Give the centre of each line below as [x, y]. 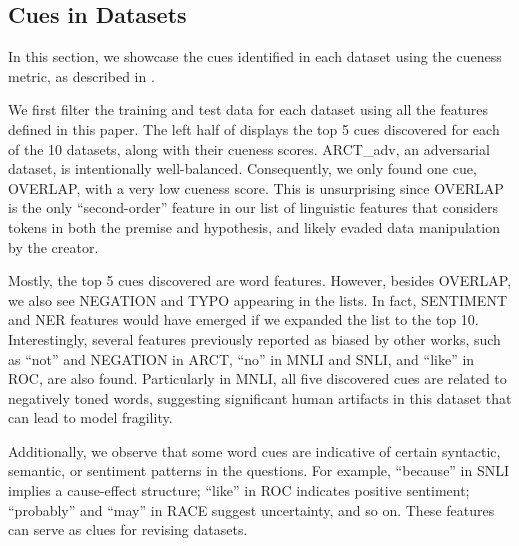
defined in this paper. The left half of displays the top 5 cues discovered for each [254, 128]
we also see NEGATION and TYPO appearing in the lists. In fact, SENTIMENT [257, 299]
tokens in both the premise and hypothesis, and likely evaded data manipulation [254, 226]
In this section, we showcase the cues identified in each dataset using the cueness [255, 56]
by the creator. [53, 246]
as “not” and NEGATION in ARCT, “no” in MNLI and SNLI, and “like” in [241, 358]
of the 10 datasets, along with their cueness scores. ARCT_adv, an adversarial [249, 148]
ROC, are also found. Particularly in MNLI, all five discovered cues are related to [257, 378]
